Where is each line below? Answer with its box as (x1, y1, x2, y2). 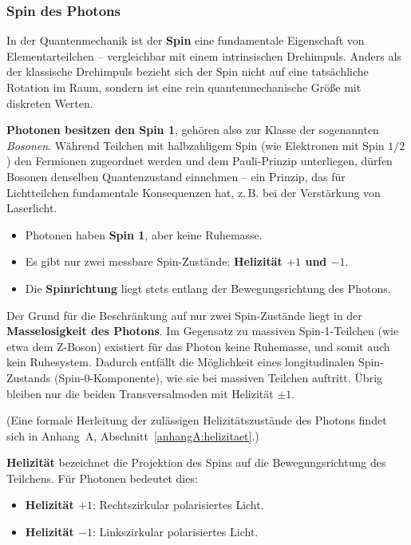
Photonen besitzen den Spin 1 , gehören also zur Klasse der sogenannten (6, 121, 379, 138)
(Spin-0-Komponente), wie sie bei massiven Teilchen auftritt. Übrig (54, 369, 383, 385)
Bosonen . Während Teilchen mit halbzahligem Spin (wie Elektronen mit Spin (6, 136, 385, 153)
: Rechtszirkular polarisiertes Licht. (92, 496, 264, 513)
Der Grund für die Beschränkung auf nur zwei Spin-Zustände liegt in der (6, 306, 362, 323)
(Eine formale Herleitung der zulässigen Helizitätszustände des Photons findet (6, 412, 387, 428)
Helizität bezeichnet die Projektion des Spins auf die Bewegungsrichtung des (6, 454, 386, 471)
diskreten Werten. (6, 94, 93, 111)
